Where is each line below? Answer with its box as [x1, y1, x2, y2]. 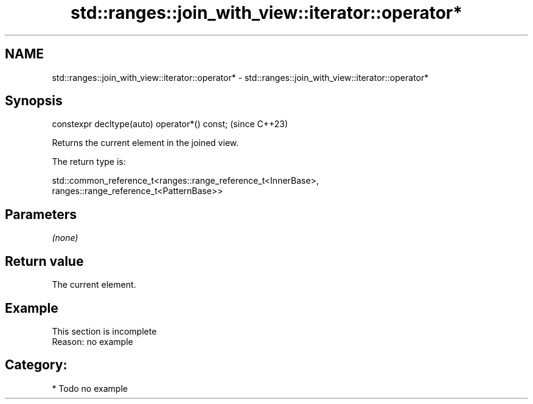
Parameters [5, 206, 77, 222]
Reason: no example [52, 336, 133, 347]
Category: [5, 357, 68, 373]
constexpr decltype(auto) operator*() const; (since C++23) [52, 119, 288, 130]
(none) [52, 232, 78, 243]
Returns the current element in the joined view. [52, 138, 239, 148]
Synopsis [5, 93, 63, 109]
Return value [5, 253, 84, 269]
